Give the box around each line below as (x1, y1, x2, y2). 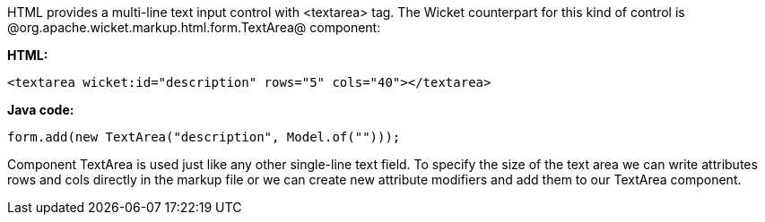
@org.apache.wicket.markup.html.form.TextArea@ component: (7, 20, 381, 35)
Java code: (7, 102, 74, 117)
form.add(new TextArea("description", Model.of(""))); (7, 130, 401, 144)
